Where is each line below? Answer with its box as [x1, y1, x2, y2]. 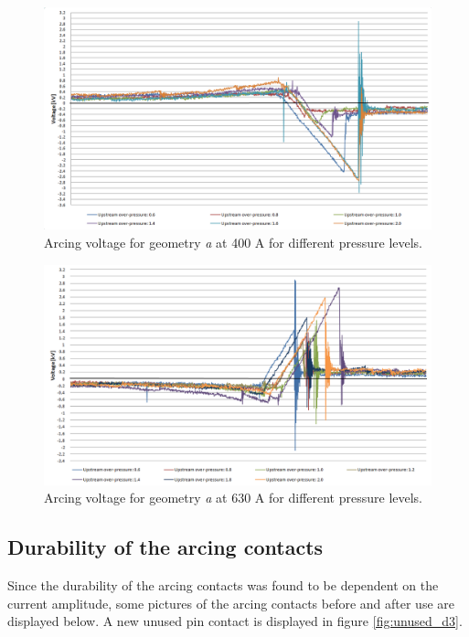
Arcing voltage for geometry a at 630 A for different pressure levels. [44, 488, 423, 507]
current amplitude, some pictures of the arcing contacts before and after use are [7, 593, 455, 612]
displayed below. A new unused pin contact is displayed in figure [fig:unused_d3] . [7, 611, 463, 631]
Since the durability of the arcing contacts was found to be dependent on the [7, 576, 439, 595]
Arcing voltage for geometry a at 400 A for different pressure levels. [44, 233, 423, 252]
